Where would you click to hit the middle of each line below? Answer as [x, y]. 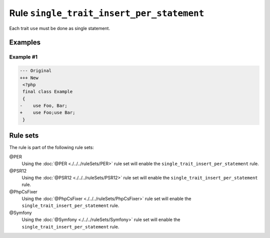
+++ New [29, 78]
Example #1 [23, 57]
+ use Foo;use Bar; [47, 113]
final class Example [48, 92]
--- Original [36, 71]
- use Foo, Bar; [43, 106]
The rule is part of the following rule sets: [52, 147]
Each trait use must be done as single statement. [59, 28]
